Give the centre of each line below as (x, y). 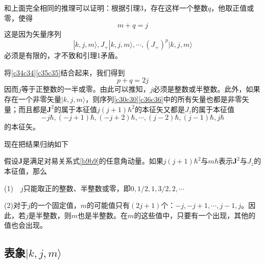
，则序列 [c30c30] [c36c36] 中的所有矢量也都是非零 (164, 99)
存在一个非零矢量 (33, 99)
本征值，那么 (26, 171)
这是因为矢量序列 (33, 34)
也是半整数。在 (103, 215)
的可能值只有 (108, 205)
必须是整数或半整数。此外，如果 (207, 89)
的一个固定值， (55, 205)
